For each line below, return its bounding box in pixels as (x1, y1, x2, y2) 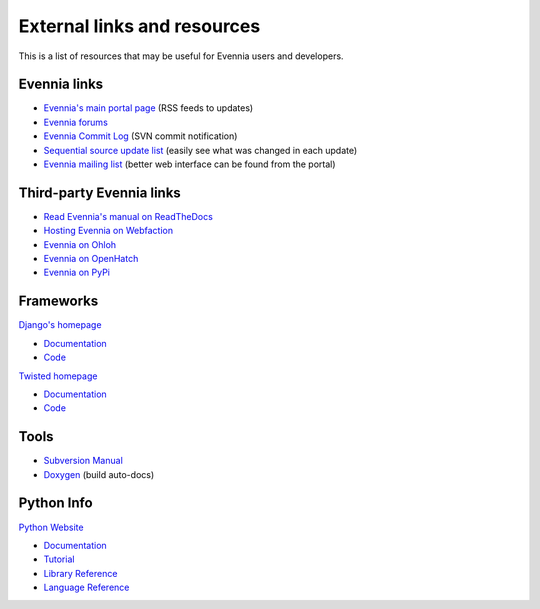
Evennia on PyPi (43, 266, 110, 279)
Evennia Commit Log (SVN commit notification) (43, 130, 238, 142)
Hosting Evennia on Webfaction (43, 225, 174, 237)
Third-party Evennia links (18, 184, 182, 201)
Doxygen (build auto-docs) (43, 468, 155, 480)
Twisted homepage (18, 370, 98, 382)
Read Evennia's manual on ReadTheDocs (43, 210, 214, 222)
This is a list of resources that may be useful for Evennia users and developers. (18, 50, 344, 62)
